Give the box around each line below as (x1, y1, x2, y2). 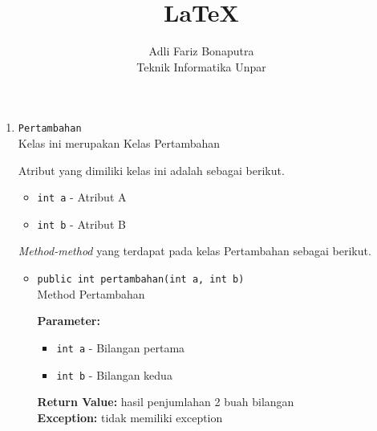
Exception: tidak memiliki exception (37, 409, 223, 425)
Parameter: (37, 312, 100, 329)
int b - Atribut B (37, 215, 126, 232)
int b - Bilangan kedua (56, 366, 172, 383)
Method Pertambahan (37, 285, 145, 302)
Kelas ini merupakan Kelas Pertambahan (18, 134, 221, 151)
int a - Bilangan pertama (56, 339, 185, 356)
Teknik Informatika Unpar (136, 58, 266, 75)
